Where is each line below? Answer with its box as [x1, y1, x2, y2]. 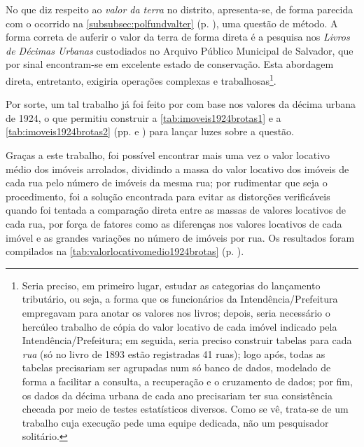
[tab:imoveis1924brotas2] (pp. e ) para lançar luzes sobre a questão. [6, 124, 294, 139]
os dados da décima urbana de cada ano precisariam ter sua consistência [22, 387, 332, 402]
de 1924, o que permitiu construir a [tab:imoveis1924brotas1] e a [6, 110, 281, 125]
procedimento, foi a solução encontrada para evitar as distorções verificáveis [6, 188, 330, 203]
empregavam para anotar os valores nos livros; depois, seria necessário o [22, 305, 330, 319]
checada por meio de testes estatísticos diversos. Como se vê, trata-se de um [22, 401, 349, 416]
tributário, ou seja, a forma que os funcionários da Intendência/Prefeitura [22, 291, 338, 306]
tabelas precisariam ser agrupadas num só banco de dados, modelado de [22, 360, 331, 375]
